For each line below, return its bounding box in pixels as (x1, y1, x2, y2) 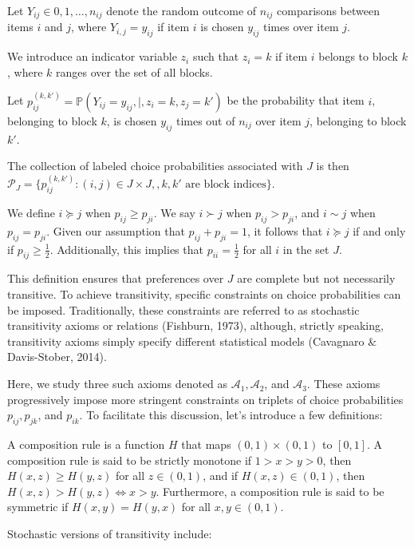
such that (192, 48, 239, 65)
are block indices (185, 179, 266, 191)
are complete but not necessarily (237, 270, 396, 287)
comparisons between (277, 2, 380, 18)
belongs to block (318, 48, 398, 65)
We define (7, 204, 55, 221)
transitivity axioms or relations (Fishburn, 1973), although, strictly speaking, (7, 317, 384, 334)
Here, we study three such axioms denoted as (7, 375, 228, 392)
